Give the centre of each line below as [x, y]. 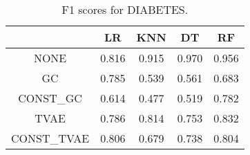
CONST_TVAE [50, 138]
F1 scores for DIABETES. [125, 9]
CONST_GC [50, 98]
